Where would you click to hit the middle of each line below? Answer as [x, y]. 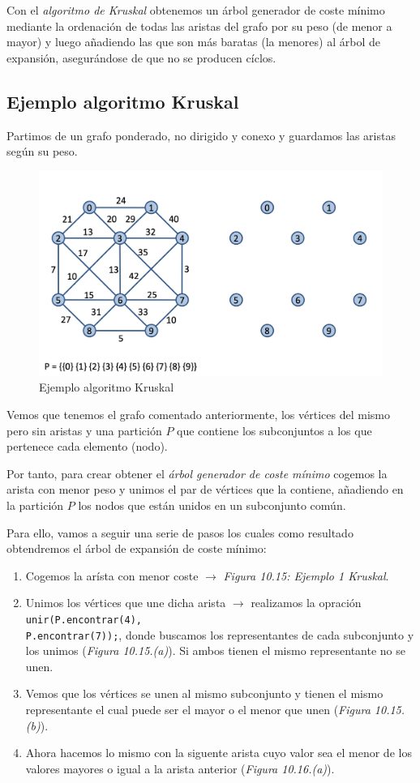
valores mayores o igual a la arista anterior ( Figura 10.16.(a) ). [180, 768]
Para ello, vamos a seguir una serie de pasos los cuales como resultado [180, 532]
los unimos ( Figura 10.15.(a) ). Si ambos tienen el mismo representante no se [215, 650]
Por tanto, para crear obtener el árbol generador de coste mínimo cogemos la [197, 473]
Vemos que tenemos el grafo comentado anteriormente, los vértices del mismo [198, 414]
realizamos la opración [306, 603]
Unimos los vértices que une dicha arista [126, 603]
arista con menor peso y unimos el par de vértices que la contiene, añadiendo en [205, 489]
